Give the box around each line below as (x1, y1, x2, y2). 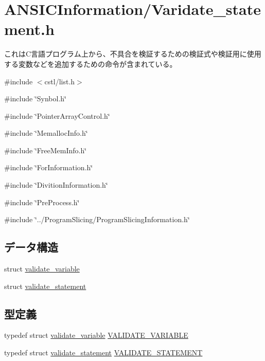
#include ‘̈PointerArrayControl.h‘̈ (4, 110, 110, 121)
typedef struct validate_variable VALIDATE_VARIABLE (4, 330, 188, 340)
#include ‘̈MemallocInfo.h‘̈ (4, 128, 88, 138)
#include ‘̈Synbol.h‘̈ (4, 93, 66, 104)
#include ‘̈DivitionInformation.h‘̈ (4, 179, 108, 190)
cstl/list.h (44, 76, 75, 86)
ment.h (4, 19, 55, 40)
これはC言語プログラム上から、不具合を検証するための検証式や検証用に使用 (4, 48, 261, 59)
